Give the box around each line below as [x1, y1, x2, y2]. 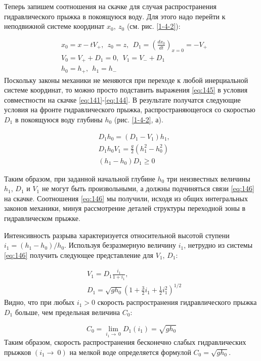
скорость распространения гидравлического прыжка [97, 297, 257, 307]
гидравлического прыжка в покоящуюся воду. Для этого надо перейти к [4, 11, 226, 21]
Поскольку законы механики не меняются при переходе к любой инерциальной [4, 74, 248, 85]
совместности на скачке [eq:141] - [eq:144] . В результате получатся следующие [4, 94, 241, 105]
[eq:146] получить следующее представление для [4, 249, 154, 260]
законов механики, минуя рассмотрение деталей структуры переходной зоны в [4, 203, 246, 213]
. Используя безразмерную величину [64, 240, 176, 250]
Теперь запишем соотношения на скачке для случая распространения [4, 1, 216, 11]
